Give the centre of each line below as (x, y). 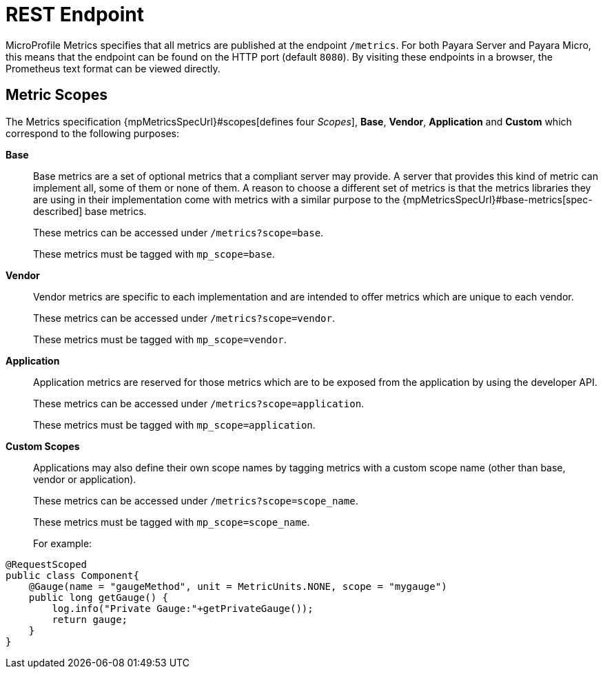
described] (58, 211)
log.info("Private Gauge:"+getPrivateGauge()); (183, 608)
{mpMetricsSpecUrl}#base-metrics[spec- (498, 199)
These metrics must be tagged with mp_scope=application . (174, 425)
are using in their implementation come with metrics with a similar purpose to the (217, 199)
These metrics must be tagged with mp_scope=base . (154, 254)
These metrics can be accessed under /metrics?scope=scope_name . (196, 500)
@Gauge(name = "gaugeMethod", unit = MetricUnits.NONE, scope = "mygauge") (238, 586)
